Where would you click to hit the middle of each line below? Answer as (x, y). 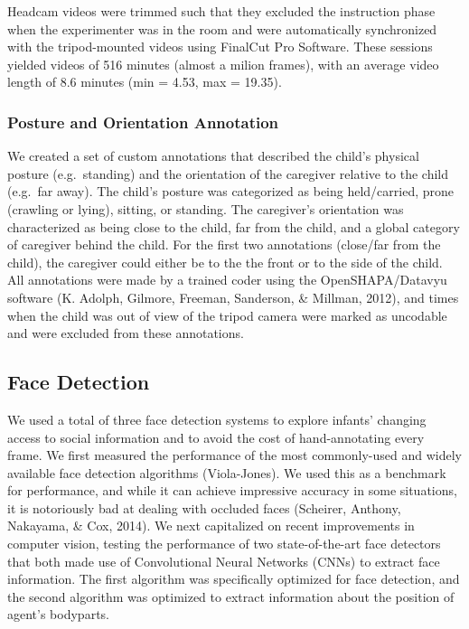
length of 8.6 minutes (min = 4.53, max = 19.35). (145, 82)
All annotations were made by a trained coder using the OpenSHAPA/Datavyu (227, 280)
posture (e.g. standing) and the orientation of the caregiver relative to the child (228, 173)
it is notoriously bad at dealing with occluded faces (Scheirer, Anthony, (204, 507)
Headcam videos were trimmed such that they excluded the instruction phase (221, 11)
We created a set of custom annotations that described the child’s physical (213, 156)
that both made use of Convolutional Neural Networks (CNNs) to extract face (224, 561)
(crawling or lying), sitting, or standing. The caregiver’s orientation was (206, 208)
